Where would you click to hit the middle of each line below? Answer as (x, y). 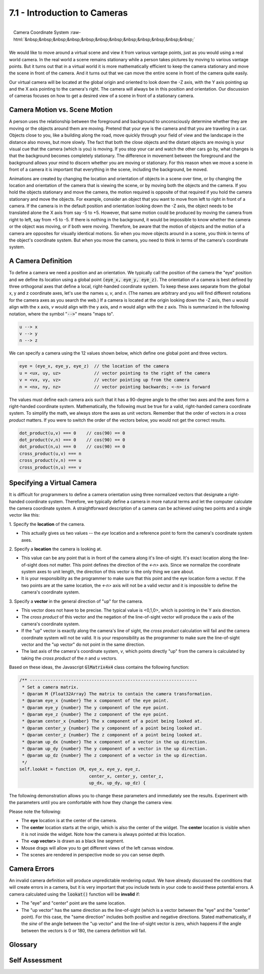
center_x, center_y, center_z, (126, 776)
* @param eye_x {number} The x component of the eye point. (96, 701)
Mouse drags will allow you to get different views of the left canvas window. (98, 848)
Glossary (23, 944)
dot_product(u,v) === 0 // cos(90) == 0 (72, 433)
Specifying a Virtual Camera (53, 483)
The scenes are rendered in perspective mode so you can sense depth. (93, 855)
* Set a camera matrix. (51, 687)
